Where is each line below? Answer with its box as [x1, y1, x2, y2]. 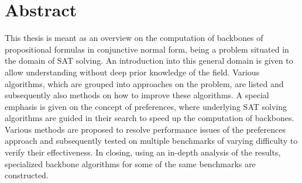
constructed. [5, 169, 49, 181]
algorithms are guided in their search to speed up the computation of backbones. [5, 112, 294, 124]
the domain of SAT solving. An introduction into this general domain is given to [5, 54, 293, 67]
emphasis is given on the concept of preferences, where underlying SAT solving [5, 100, 287, 112]
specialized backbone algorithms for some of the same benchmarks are [5, 157, 256, 170]
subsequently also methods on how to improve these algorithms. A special [5, 89, 269, 101]
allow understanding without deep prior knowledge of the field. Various [5, 65, 260, 78]
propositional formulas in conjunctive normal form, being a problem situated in [5, 43, 289, 55]
